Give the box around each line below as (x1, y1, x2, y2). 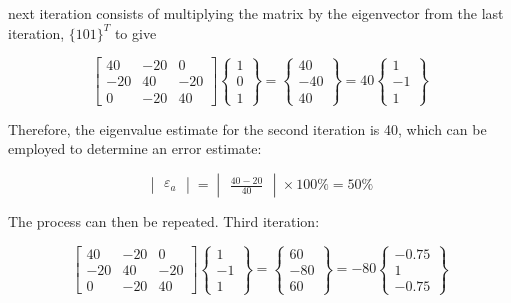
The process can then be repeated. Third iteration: (8, 210, 320, 231)
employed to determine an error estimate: (8, 138, 262, 159)
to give (114, 22, 157, 43)
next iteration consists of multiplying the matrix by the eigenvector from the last (8, 3, 504, 23)
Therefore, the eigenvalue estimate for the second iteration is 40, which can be (8, 118, 487, 139)
